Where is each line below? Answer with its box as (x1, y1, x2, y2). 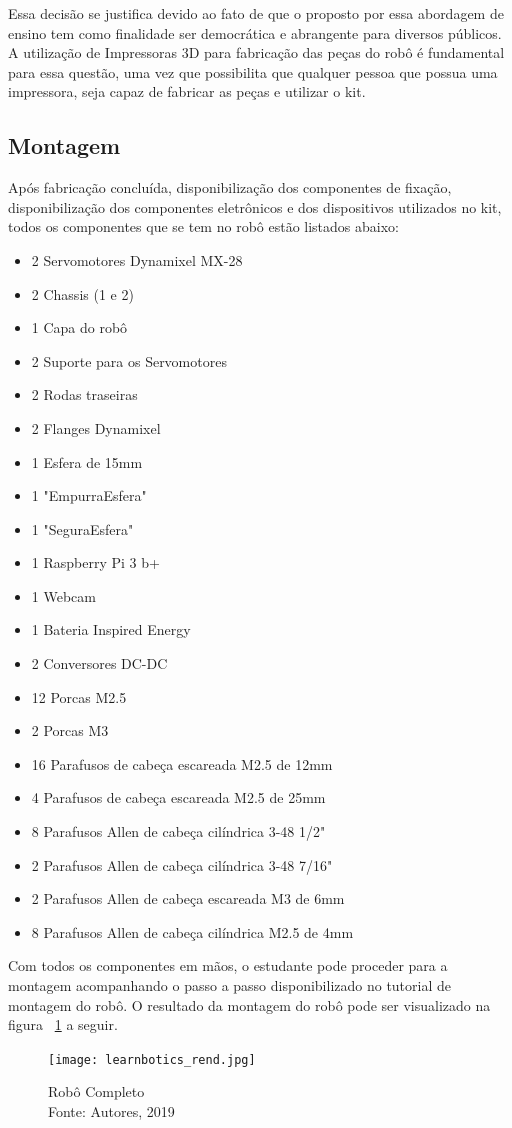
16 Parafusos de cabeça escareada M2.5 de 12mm (31, 753, 333, 774)
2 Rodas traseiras (31, 384, 138, 405)
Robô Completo (48, 1081, 145, 1102)
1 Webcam (31, 585, 96, 606)
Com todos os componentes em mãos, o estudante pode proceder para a (8, 955, 448, 976)
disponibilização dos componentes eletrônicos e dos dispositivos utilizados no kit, (8, 196, 502, 217)
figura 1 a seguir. (8, 1014, 118, 1035)
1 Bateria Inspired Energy (31, 619, 191, 640)
